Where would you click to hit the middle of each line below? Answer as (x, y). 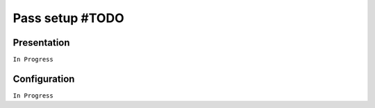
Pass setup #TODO (68, 18)
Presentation (41, 43)
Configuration (44, 79)
